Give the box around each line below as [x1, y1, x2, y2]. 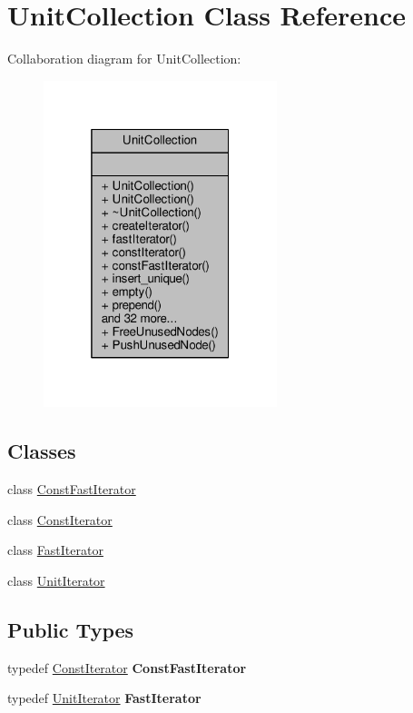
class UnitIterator [7, 570, 105, 589]
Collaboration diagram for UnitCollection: [7, 49, 241, 68]
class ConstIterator [7, 510, 113, 529]
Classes [7, 437, 76, 465]
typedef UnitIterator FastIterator [7, 688, 202, 708]
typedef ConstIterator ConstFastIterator [7, 658, 247, 677]
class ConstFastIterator [7, 480, 136, 498]
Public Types [7, 615, 134, 643]
